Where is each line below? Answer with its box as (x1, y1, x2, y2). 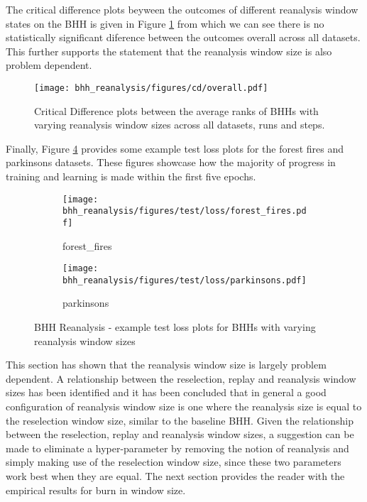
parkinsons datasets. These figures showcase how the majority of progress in (6, 155, 336, 170)
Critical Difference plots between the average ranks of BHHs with (34, 103, 319, 118)
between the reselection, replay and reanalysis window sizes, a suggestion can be (6, 427, 354, 442)
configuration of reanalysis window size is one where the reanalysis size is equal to (6, 399, 362, 414)
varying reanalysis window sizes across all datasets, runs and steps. (34, 117, 325, 132)
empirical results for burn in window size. (6, 482, 186, 497)
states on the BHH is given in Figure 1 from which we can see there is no (6, 16, 324, 31)
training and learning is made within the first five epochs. (6, 169, 256, 183)
